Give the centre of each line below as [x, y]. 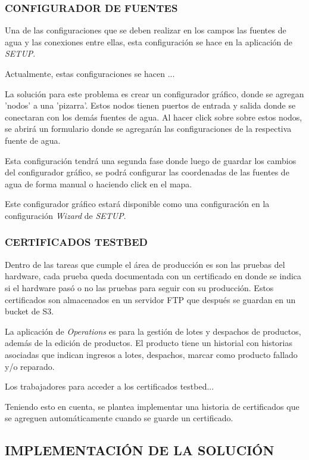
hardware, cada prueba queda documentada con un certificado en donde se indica [153, 276]
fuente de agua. [33, 140]
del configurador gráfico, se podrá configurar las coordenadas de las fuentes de [147, 172]
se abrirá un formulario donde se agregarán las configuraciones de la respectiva [148, 129]
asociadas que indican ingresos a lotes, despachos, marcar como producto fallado [151, 354]
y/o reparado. [30, 366]
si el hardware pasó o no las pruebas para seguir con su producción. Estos [139, 287]
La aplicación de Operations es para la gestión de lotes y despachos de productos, [153, 331]
